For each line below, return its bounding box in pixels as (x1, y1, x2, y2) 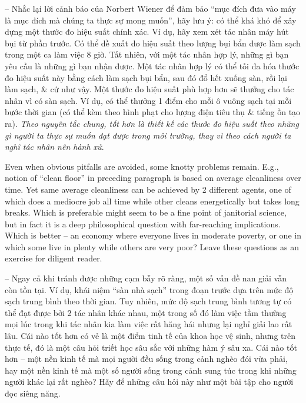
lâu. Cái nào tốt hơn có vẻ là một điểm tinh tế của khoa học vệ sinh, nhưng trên (5, 330, 296, 342)
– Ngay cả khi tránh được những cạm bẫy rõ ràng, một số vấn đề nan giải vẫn (5, 272, 287, 284)
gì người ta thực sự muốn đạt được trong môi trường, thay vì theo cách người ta (5, 129, 291, 141)
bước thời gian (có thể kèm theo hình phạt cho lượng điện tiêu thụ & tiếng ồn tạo (5, 106, 301, 118)
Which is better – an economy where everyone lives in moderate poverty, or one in (5, 229, 301, 241)
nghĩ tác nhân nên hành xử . (5, 140, 104, 153)
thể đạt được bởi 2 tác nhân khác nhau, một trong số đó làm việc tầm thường (5, 306, 287, 318)
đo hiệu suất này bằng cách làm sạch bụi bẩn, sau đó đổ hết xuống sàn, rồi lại (5, 71, 287, 83)
